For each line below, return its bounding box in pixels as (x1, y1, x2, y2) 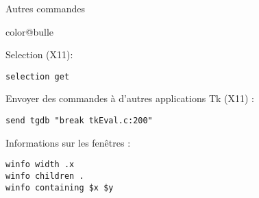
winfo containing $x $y (5, 182, 114, 193)
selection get (5, 71, 70, 82)
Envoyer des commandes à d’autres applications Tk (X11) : (5, 91, 255, 106)
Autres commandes (5, 1, 86, 15)
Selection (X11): (5, 47, 73, 62)
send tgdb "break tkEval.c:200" (5, 116, 153, 126)
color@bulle (5, 24, 54, 38)
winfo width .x (5, 160, 75, 170)
